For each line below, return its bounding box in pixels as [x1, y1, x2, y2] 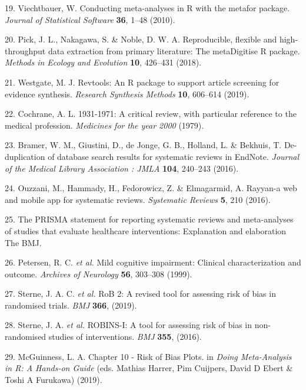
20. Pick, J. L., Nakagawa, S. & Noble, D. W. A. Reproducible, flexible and [5, 33, 277, 45]
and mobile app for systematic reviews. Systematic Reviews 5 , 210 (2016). [5, 193, 271, 205]
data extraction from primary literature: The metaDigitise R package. [48, 44, 300, 57]
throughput [5, 44, 46, 57]
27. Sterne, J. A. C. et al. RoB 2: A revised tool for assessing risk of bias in [5, 287, 276, 300]
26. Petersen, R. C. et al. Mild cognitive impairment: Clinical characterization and [5, 256, 301, 268]
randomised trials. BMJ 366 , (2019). [5, 299, 137, 311]
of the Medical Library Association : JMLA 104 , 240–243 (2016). [5, 162, 239, 174]
